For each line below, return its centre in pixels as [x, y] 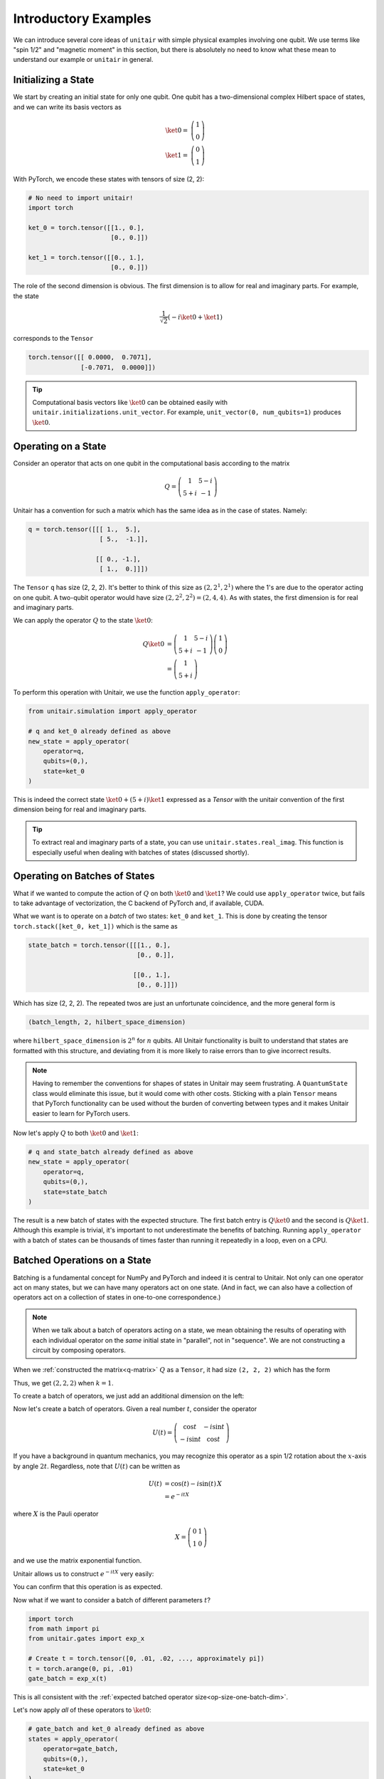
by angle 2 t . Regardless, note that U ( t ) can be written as [97, 1466]
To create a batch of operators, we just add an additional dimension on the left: [129, 1396]
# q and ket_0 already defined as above [99, 732]
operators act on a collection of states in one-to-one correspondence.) [117, 1297]
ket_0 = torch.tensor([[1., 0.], [86, 227]
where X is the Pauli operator [56, 1514]
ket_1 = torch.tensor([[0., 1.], [86, 257]
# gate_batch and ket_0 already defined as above [116, 1729]
